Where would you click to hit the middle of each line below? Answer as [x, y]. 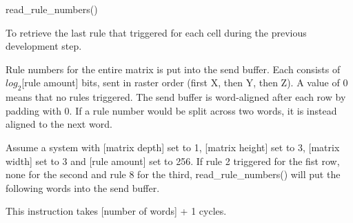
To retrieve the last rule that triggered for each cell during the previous [156, 32]
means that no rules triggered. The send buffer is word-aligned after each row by [176, 97]
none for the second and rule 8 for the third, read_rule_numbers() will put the [173, 174]
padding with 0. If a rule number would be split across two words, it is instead [171, 110]
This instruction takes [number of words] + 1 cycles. [116, 211]
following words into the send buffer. [83, 187]
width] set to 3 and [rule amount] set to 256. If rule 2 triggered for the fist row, [173, 161]
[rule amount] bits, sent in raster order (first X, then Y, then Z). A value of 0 [185, 83]
